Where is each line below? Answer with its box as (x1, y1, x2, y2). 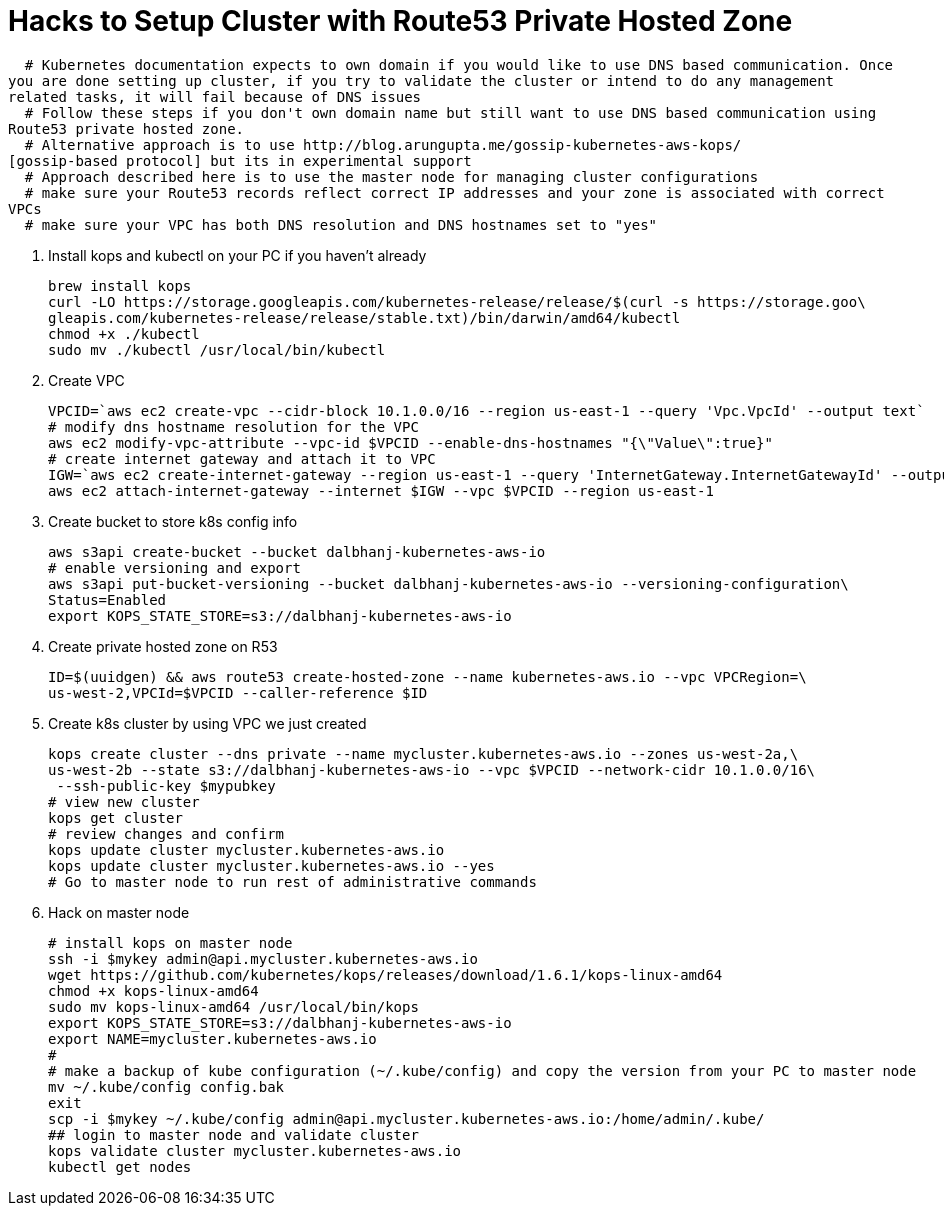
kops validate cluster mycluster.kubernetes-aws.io (48, 1142, 462, 1159)
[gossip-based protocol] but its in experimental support (8, 152, 472, 169)
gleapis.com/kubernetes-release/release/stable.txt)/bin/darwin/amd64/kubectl (48, 309, 681, 326)
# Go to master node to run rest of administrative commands (48, 873, 537, 890)
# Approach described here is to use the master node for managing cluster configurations (24, 168, 759, 185)
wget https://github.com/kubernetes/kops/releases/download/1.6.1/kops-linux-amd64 (48, 966, 723, 983)
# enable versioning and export (48, 559, 301, 576)
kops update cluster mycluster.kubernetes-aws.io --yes (48, 857, 495, 874)
